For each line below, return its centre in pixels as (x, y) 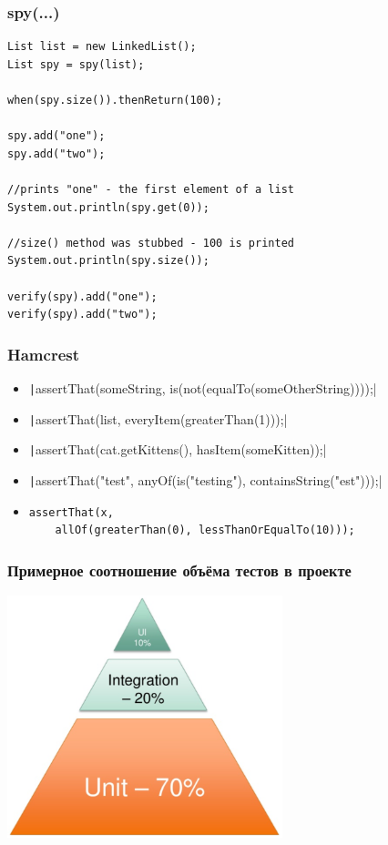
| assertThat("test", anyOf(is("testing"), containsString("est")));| (205, 479)
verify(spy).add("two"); (82, 315)
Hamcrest (44, 354)
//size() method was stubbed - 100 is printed (151, 243)
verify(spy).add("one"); (82, 296)
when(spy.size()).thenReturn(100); (115, 100)
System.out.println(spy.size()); (108, 261)
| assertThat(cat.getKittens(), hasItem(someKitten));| (178, 449)
